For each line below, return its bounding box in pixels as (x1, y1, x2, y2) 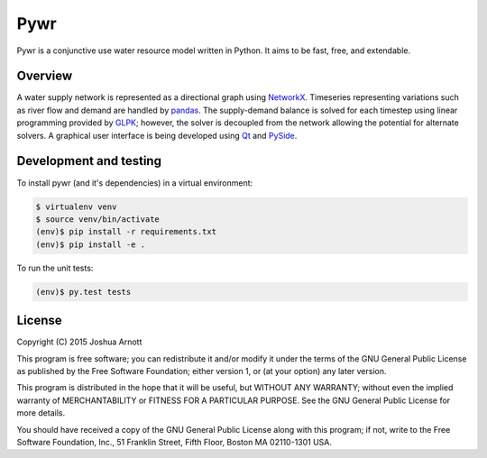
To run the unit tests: (16, 262, 94, 273)
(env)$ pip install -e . (35, 239, 146, 250)
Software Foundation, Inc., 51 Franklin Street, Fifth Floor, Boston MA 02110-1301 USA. (16, 436, 333, 447)
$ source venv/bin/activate (35, 214, 160, 224)
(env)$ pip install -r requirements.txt (35, 226, 216, 237)
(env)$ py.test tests (35, 287, 132, 297)
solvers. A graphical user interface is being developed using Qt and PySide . (16, 130, 298, 141)
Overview (16, 69, 73, 84)
